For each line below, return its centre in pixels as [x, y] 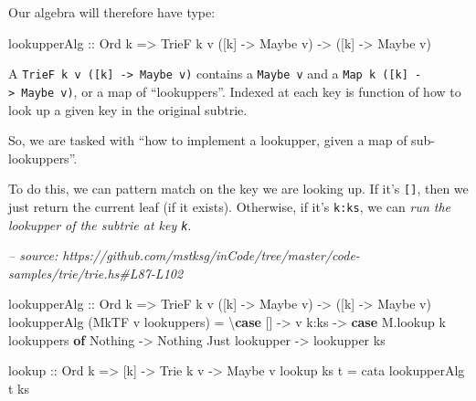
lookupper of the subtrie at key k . [100, 224]
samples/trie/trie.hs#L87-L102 [96, 273]
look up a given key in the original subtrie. [128, 109]
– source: [33, 255]
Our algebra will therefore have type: [112, 12]
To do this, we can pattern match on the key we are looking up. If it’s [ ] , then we [238, 189]
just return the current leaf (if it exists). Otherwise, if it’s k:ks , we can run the [230, 206]
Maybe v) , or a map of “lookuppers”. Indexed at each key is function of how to [241, 91]
